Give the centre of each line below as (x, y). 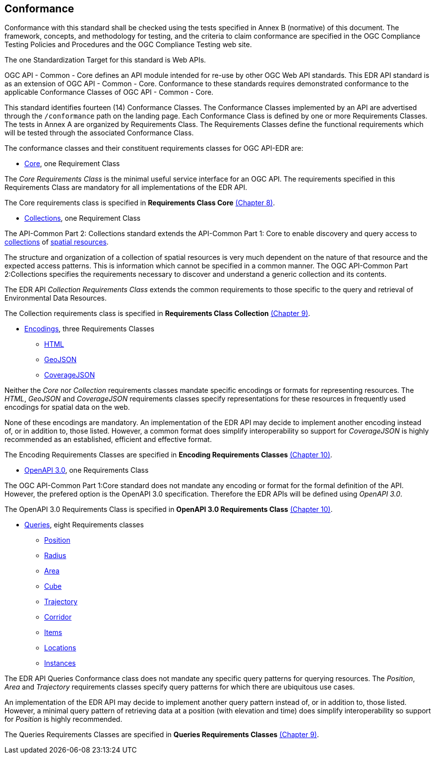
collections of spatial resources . (57, 242)
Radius (55, 556)
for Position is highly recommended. (63, 719)
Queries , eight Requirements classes (84, 525)
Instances (60, 663)
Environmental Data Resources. (56, 298)
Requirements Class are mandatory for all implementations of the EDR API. (126, 188)
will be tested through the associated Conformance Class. (99, 133)
